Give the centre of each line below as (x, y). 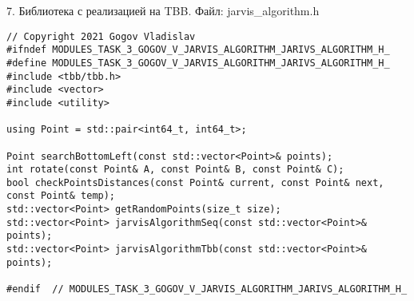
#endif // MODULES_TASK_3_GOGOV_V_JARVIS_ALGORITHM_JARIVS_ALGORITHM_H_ (207, 289)
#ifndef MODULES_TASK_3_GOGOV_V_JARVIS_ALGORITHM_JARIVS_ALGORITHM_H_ (198, 50)
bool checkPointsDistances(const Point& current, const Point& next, (195, 182)
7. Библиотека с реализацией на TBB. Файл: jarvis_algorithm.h (163, 10)
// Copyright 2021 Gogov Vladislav (101, 36)
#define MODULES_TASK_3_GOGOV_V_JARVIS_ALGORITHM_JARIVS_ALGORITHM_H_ (198, 63)
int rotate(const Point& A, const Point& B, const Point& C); (175, 170)
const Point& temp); (61, 196)
